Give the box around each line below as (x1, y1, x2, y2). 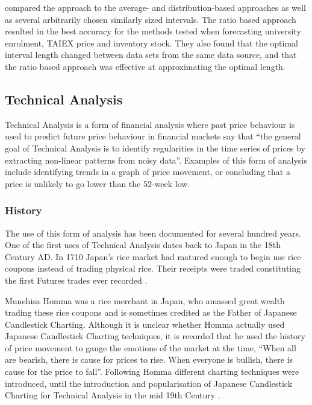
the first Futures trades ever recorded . (5, 273, 148, 286)
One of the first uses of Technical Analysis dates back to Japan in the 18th (5, 238, 281, 251)
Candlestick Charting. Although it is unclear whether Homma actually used (5, 317, 285, 330)
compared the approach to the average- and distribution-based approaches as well (5, 1, 306, 13)
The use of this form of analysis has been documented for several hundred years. (5, 226, 301, 239)
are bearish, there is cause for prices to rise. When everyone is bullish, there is (5, 353, 293, 366)
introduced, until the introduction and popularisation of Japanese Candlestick (5, 377, 293, 389)
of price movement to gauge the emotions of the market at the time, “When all (5, 341, 296, 354)
